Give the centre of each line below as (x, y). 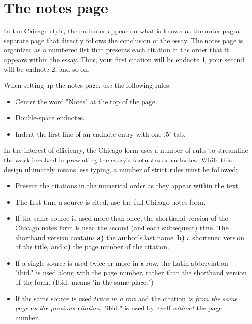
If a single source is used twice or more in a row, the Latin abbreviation (122, 263)
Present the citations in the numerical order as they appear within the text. (128, 186)
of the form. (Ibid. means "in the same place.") (84, 282)
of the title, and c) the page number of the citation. (92, 247)
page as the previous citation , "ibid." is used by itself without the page (118, 308)
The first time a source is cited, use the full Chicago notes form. (110, 202)
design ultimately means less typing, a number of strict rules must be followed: (121, 169)
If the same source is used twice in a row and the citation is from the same (126, 298)
